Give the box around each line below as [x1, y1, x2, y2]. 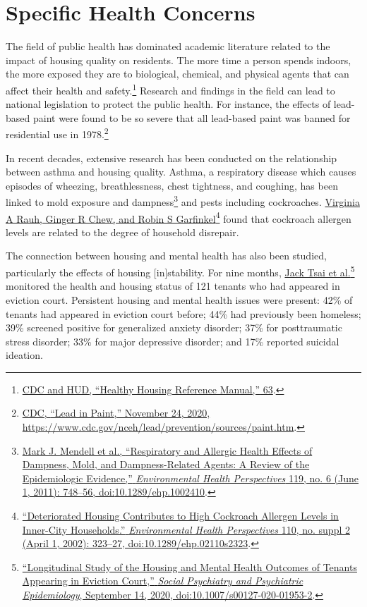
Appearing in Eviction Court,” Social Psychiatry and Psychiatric [22, 573, 303, 588]
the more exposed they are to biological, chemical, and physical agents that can [6, 66, 349, 81]
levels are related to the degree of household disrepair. [6, 224, 239, 239]
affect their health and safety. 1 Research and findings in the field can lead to [6, 80, 335, 97]
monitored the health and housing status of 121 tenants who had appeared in [6, 278, 340, 293]
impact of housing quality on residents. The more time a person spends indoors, [6, 52, 351, 67]
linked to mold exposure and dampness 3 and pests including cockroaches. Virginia [6, 192, 360, 209]
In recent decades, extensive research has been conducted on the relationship [6, 150, 337, 165]
